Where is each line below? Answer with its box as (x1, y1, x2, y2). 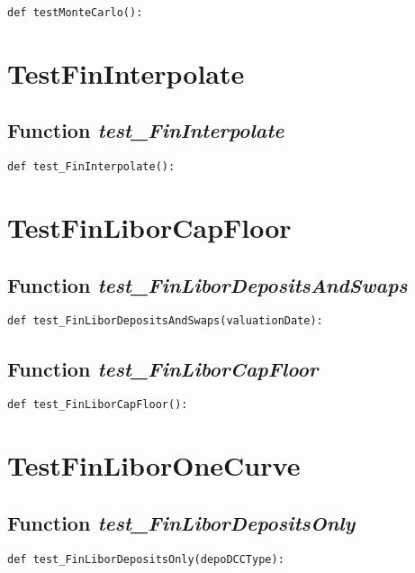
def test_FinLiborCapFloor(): (7, 398, 188, 412)
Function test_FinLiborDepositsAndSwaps (7, 270, 408, 298)
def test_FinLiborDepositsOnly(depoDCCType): (7, 552, 284, 566)
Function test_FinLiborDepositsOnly (7, 508, 356, 536)
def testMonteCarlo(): (7, 6, 143, 19)
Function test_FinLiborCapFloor (7, 354, 319, 382)
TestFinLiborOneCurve (7, 447, 301, 484)
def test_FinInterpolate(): (7, 160, 176, 174)
